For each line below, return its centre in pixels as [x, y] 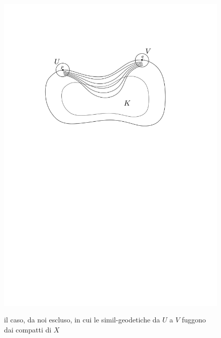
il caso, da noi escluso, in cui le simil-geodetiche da [82, 320]
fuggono [194, 320]
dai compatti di [28, 329]
